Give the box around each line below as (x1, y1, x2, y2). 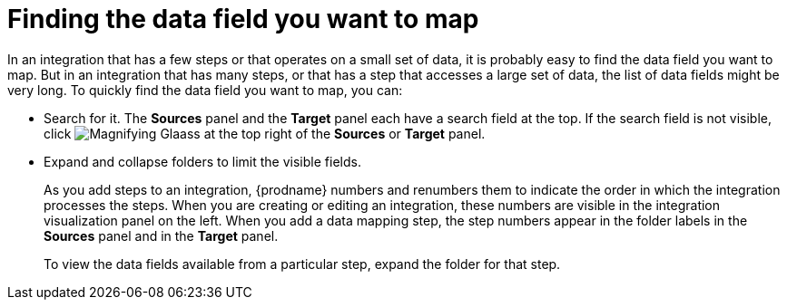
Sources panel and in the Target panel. (44, 227, 279, 244)
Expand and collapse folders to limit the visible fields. (44, 153, 361, 169)
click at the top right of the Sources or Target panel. (44, 125, 486, 141)
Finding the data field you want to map (7, 4, 479, 34)
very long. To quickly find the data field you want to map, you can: (7, 82, 403, 98)
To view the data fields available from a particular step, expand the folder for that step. (44, 255, 561, 272)
